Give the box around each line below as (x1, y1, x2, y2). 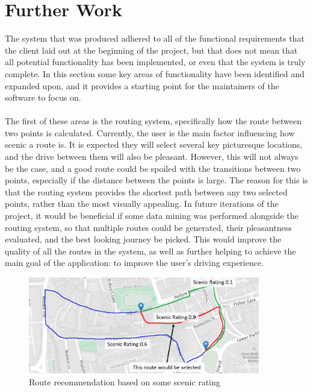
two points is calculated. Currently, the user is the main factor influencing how (5, 126, 295, 139)
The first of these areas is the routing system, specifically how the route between (5, 115, 302, 127)
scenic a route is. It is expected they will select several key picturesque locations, (5, 138, 303, 151)
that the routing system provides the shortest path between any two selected (5, 185, 288, 198)
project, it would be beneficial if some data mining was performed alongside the (5, 209, 299, 222)
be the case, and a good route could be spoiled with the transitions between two (5, 162, 301, 174)
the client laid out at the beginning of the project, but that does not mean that (5, 43, 298, 56)
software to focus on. (5, 91, 81, 104)
